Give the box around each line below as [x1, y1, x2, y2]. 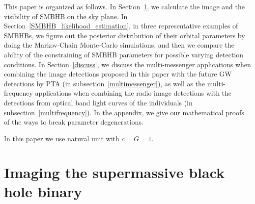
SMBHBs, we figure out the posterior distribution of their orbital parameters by [4, 30, 245, 40]
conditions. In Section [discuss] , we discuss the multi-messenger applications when [4, 59, 251, 69]
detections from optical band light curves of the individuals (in [4, 97, 193, 107]
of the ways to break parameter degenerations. [4, 117, 143, 127]
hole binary [4, 181, 83, 201]
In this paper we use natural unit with [4, 133, 119, 143]
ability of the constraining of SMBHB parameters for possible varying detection [4, 49, 244, 59]
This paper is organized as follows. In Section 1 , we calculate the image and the [4, 1, 245, 11]
